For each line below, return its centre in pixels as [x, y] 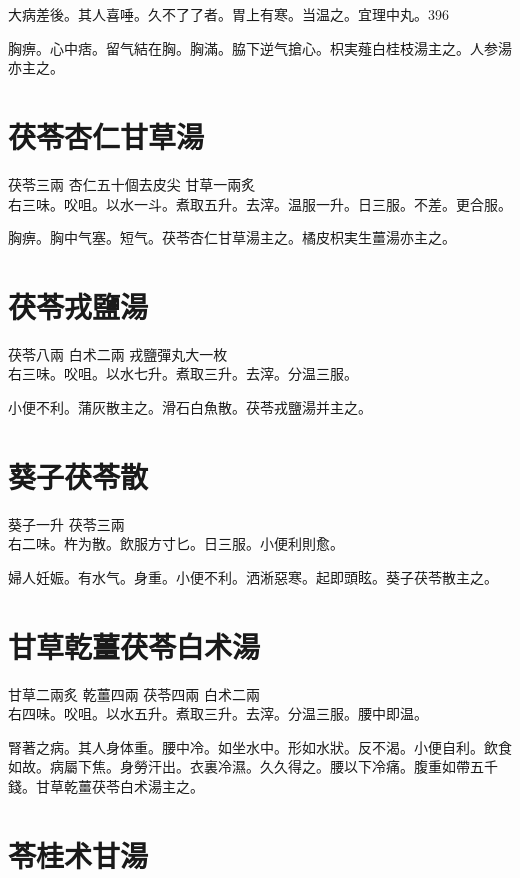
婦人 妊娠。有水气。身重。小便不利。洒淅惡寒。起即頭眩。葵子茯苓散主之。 [253, 576]
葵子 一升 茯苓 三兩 [66, 523]
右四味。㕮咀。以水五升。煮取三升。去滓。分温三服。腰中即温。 [218, 713]
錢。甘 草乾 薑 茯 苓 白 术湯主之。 [106, 786]
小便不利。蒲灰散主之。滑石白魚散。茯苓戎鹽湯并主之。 [190, 407]
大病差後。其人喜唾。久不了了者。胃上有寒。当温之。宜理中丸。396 [228, 14]
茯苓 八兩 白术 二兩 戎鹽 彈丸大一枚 [118, 353]
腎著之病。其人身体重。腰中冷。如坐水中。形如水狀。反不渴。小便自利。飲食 [260, 746]
